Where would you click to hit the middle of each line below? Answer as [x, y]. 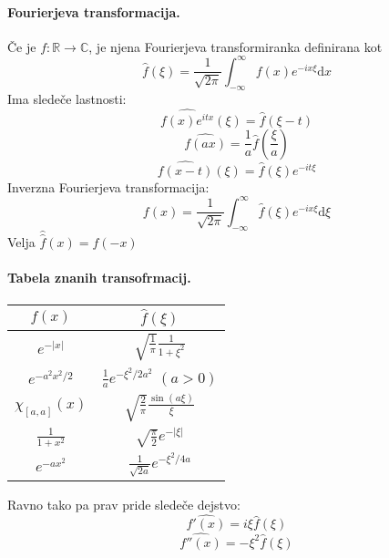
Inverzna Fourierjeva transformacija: [108, 186]
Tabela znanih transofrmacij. [99, 278]
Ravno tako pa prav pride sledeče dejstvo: [124, 504]
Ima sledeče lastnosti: [67, 98]
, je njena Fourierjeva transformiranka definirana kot [235, 46]
